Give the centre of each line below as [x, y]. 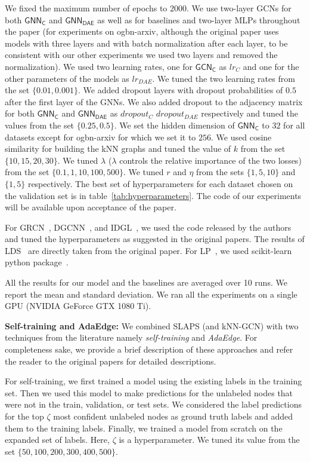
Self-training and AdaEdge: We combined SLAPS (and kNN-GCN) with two [152, 325]
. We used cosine [241, 137]
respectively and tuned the [249, 113]
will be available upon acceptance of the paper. [91, 207]
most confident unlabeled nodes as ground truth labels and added [173, 416]
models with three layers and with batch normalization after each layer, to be [146, 43]
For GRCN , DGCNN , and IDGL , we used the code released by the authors [148, 227]
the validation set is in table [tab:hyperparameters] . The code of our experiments [153, 195]
